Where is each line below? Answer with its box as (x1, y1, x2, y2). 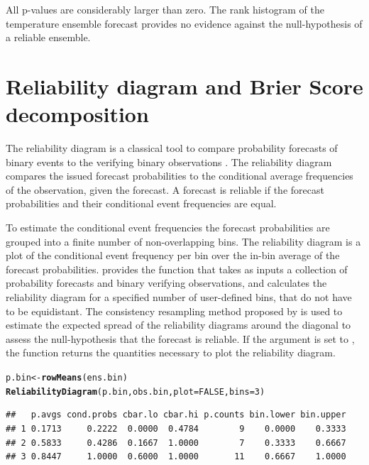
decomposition (6, 99, 149, 128)
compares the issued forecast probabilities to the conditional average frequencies (6, 168, 353, 183)
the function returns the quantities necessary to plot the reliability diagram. (6, 345, 336, 360)
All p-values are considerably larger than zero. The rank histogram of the (6, 2, 324, 16)
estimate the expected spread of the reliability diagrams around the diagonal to (6, 317, 351, 332)
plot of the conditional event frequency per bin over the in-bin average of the (6, 248, 340, 263)
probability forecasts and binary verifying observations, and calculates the (6, 275, 327, 290)
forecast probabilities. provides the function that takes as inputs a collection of (6, 261, 348, 276)
